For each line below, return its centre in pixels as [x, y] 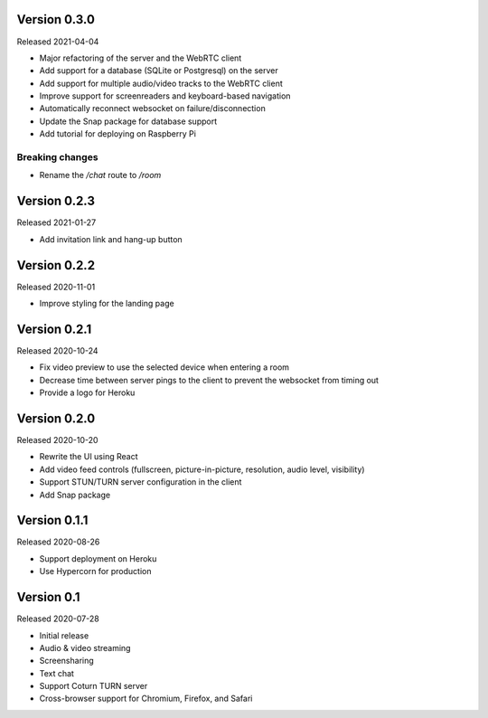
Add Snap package [75, 495]
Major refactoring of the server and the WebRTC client [141, 58]
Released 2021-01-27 [56, 222]
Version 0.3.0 [56, 19]
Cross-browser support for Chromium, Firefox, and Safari [146, 699]
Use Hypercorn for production [95, 572]
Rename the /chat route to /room [100, 175]
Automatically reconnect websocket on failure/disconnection [152, 109]
